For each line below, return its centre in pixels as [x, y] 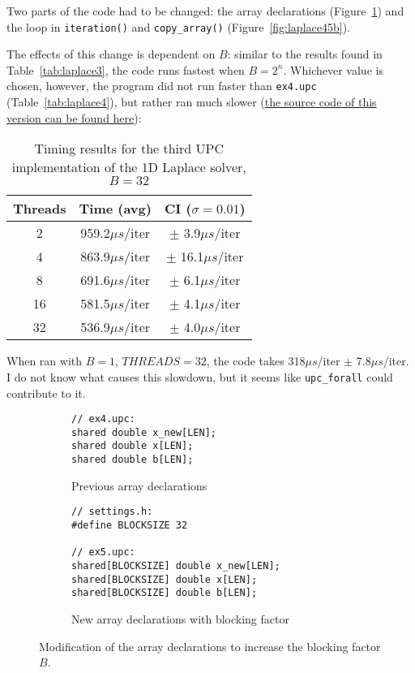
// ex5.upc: [103, 552]
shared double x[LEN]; [133, 446]
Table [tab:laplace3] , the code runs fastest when [126, 69]
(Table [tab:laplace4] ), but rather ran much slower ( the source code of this [192, 102]
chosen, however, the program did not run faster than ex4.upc [162, 86]
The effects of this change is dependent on [111, 54]
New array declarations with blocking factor [180, 618]
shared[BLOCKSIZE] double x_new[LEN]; [176, 565]
